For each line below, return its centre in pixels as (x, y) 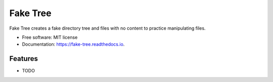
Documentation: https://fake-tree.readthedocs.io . (73, 44)
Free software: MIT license (50, 37)
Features (24, 59)
